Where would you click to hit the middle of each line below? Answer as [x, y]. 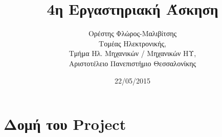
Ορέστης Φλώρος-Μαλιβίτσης [132, 33]
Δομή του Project [65, 124]
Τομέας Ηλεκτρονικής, [132, 43]
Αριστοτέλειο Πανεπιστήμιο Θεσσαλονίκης [132, 63]
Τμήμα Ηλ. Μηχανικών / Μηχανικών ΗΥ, [132, 53]
